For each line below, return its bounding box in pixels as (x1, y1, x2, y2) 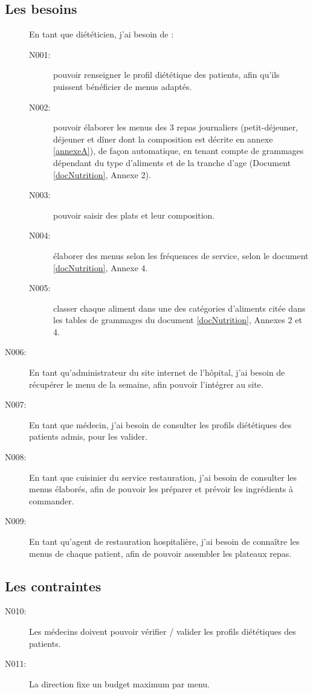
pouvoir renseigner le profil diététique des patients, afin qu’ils (53, 68, 280, 81)
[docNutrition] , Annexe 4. (53, 261, 148, 274)
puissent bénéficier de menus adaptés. (53, 80, 192, 92)
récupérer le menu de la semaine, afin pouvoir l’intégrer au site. (29, 378, 263, 390)
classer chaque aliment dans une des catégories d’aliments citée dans (53, 301, 306, 314)
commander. (29, 494, 74, 507)
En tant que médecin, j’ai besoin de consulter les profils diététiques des (29, 418, 292, 431)
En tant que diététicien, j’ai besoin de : (29, 28, 174, 40)
